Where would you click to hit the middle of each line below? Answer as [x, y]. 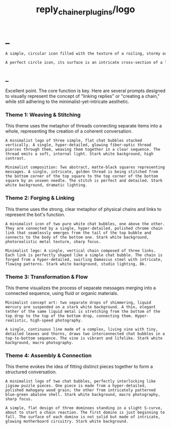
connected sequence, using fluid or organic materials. [62, 293]
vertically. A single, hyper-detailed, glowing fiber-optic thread [78, 145]
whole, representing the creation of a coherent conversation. [69, 131]
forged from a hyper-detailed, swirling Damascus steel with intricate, [84, 259]
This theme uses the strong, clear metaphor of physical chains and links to [83, 209]
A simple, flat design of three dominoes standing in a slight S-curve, [84, 408]
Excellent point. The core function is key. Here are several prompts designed [85, 91]
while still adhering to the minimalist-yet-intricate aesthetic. [67, 102]
